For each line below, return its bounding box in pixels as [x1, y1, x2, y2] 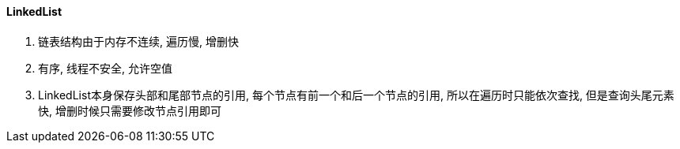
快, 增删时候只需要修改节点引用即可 [38, 103, 221, 117]
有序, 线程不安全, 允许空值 [38, 61, 172, 75]
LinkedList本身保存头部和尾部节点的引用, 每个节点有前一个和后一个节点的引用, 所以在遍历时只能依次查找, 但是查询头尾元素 [38, 88, 674, 102]
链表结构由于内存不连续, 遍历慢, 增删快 [38, 34, 239, 48]
